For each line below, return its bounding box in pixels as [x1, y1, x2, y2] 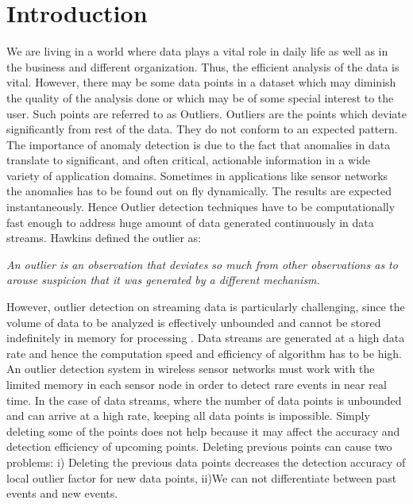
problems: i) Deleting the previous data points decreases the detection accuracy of [6, 453, 406, 470]
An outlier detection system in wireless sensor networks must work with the [6, 360, 375, 377]
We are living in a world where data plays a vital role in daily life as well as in [6, 43, 388, 60]
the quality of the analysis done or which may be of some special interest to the [6, 89, 394, 106]
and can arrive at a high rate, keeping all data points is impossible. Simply [6, 407, 370, 424]
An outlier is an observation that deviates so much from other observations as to [6, 256, 398, 272]
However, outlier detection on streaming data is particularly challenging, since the [6, 298, 405, 315]
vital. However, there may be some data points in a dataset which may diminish [6, 74, 396, 90]
